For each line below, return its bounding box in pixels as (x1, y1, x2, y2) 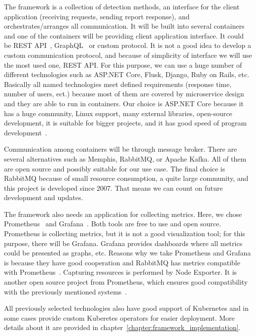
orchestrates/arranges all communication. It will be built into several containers (4, 21, 245, 31)
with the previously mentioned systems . (4, 286, 127, 296)
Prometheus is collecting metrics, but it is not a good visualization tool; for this (4, 228, 245, 239)
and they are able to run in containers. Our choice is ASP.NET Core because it (4, 98, 244, 108)
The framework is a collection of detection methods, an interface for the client (4, 1, 240, 11)
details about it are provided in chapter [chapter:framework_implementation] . (4, 322, 241, 333)
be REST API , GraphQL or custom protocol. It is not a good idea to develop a (4, 40, 251, 50)
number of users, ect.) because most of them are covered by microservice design (4, 88, 244, 99)
